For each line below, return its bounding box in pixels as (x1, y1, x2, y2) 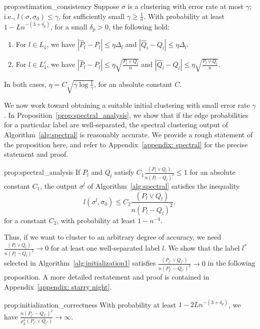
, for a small (50, 21, 87, 31)
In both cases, (4, 78, 46, 89)
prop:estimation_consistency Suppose (4, 1, 119, 11)
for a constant (4, 215, 46, 225)
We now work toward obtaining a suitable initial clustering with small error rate (4, 100, 250, 110)
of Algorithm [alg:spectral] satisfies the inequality (87, 180, 239, 191)
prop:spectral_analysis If (4, 167, 80, 177)
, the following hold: (108, 21, 170, 31)
